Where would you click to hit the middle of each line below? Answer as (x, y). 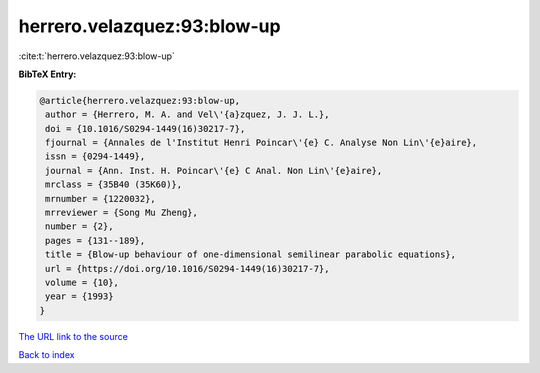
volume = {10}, (82, 282)
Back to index (46, 355)
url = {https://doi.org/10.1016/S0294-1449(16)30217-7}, (187, 268)
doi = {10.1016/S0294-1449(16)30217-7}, (145, 128)
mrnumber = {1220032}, (101, 198)
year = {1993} (79, 296)
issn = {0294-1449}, (95, 156)
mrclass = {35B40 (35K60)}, (114, 184)
